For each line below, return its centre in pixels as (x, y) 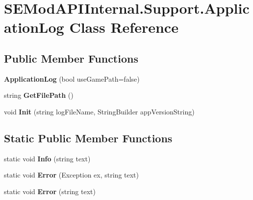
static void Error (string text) (50, 191)
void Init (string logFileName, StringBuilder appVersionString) (99, 111)
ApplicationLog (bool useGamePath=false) (72, 78)
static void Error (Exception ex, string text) (72, 175)
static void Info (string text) (47, 158)
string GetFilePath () (39, 95)
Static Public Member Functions (88, 138)
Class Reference (124, 27)
